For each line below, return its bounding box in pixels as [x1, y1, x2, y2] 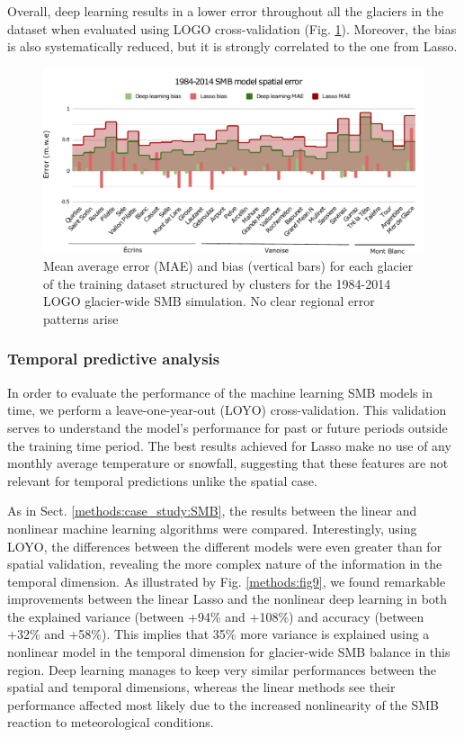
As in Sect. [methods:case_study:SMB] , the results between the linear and [7, 501, 417, 520]
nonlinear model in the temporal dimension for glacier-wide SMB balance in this [7, 643, 451, 661]
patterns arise [43, 309, 119, 328]
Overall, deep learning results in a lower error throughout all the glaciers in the [7, 2, 444, 20]
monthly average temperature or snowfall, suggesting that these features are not [7, 454, 449, 472]
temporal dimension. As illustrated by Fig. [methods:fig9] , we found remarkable [7, 571, 446, 590]
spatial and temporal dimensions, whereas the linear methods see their [7, 678, 396, 697]
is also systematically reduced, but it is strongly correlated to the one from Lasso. [7, 37, 458, 56]
